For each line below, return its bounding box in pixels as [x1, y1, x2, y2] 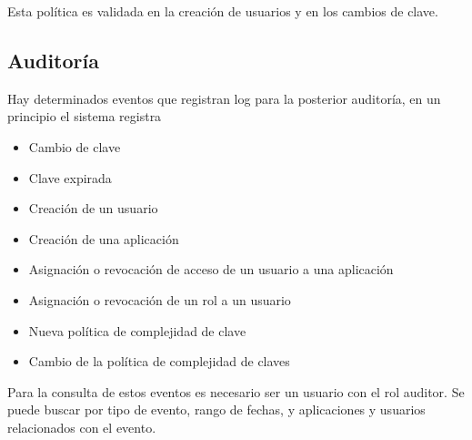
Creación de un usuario [28, 199, 158, 218]
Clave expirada [28, 168, 112, 187]
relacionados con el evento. [7, 417, 156, 436]
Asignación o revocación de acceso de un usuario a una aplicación [28, 260, 394, 279]
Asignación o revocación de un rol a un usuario [28, 290, 291, 309]
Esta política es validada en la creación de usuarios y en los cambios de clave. [7, 2, 438, 20]
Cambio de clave [28, 137, 121, 156]
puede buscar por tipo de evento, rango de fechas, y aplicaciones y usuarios [7, 400, 426, 419]
